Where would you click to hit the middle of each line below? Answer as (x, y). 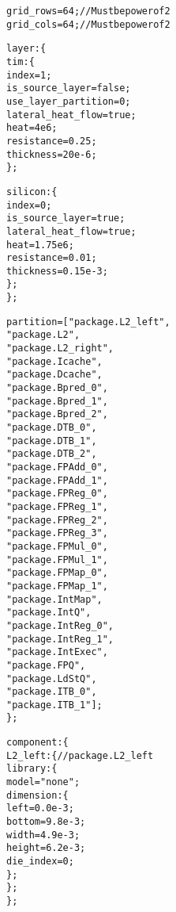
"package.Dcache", (54, 375)
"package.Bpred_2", (57, 414)
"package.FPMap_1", (57, 586)
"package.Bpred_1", (57, 401)
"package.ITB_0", (52, 692)
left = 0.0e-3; (40, 809)
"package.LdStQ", (52, 678)
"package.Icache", (54, 361)
